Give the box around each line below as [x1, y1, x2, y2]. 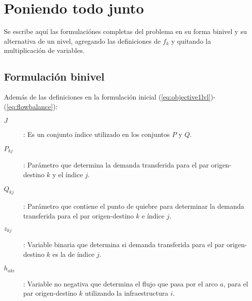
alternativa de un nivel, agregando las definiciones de [4, 35, 161, 46]
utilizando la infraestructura [85, 288, 168, 298]
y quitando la [171, 35, 211, 46]
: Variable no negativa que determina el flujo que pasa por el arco [23, 278, 218, 288]
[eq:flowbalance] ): [6, 101, 58, 111]
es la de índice [52, 249, 94, 259]
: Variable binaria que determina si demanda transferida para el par [23, 239, 225, 249]
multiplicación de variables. [4, 45, 85, 55]
